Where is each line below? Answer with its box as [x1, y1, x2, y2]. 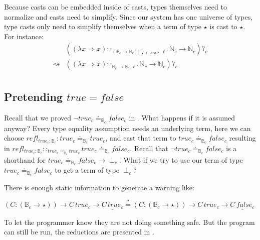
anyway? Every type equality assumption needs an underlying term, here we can [4, 123, 251, 133]
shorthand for [4, 154, 46, 165]
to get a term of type [55, 165, 119, 175]
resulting [229, 133, 256, 143]
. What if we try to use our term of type [119, 154, 243, 165]
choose [4, 133, 24, 143]
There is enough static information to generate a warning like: [4, 182, 194, 193]
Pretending [4, 88, 63, 104]
